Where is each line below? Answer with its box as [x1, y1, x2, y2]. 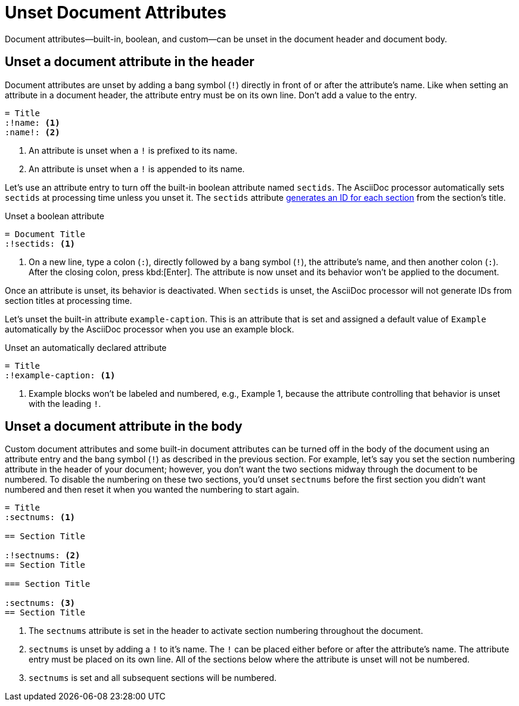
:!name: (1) [5, 117, 60, 127]
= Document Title [5, 229, 85, 239]
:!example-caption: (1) [5, 370, 116, 380]
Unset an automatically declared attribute [5, 342, 167, 353]
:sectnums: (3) [5, 598, 76, 608]
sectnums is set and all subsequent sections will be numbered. [29, 673, 277, 683]
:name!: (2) [5, 127, 60, 137]
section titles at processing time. [5, 295, 132, 306]
